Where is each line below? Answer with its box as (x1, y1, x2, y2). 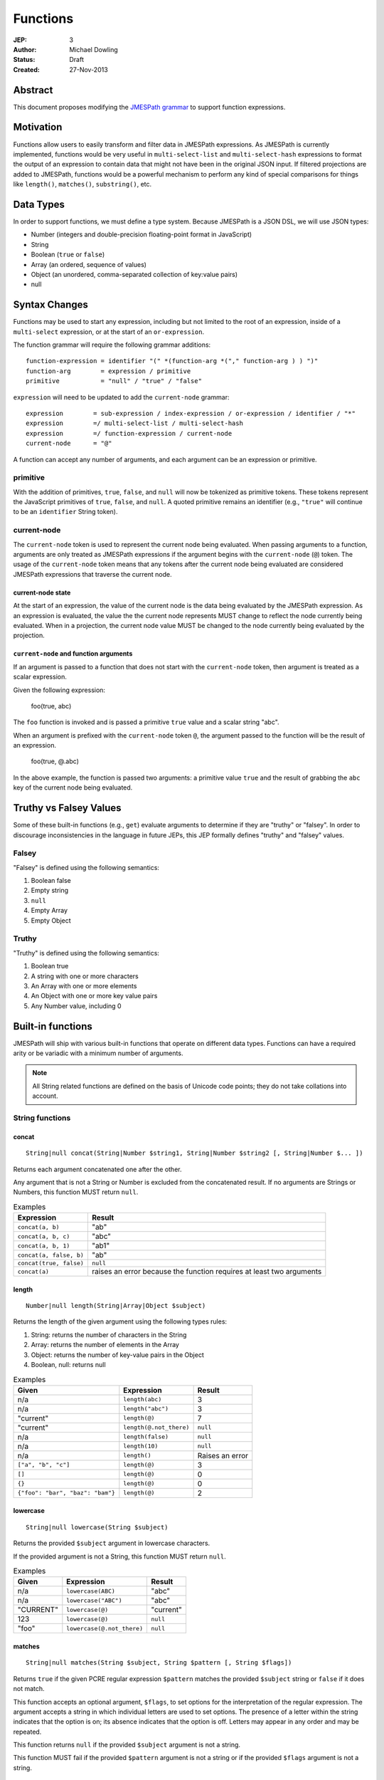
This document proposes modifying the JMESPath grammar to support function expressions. (13, 103, 286, 111)
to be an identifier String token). (13, 508, 118, 516)
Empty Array (31, 906, 68, 915)
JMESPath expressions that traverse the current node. (13, 570, 172, 578)
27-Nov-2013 (69, 65, 108, 74)
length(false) (123, 1433, 169, 1441)
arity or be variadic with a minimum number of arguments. (13, 1049, 183, 1057)
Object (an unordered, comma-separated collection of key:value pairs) (31, 270, 238, 278)
